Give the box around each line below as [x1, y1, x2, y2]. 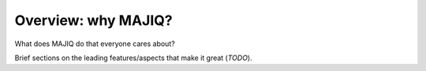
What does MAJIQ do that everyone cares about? [14, 39, 175, 48]
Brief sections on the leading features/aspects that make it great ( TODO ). [14, 53, 252, 62]
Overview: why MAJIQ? [14, 12, 173, 29]
